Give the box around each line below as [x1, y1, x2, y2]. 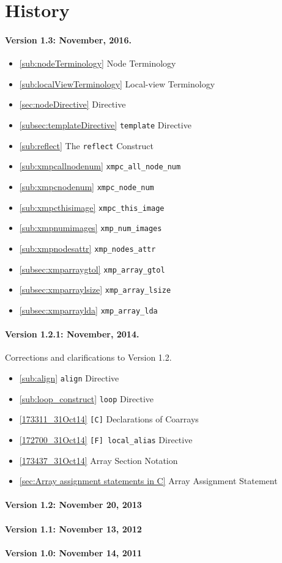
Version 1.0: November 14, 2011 [5, 546, 142, 559]
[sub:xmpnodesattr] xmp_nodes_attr [19, 241, 156, 254]
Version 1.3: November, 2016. [5, 33, 132, 46]
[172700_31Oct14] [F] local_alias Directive [19, 433, 193, 446]
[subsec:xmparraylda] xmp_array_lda [19, 303, 158, 316]
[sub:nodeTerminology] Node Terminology [19, 57, 176, 70]
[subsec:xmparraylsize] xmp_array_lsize [19, 283, 171, 296]
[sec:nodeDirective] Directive [19, 98, 126, 111]
